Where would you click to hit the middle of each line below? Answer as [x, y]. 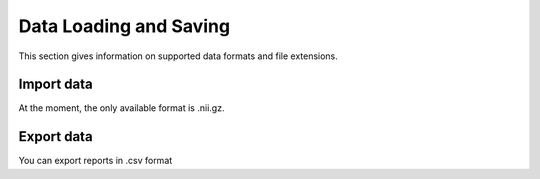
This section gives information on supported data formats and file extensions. [178, 56]
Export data [56, 136]
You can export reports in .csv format [95, 161]
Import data [56, 84]
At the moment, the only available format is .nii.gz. [121, 108]
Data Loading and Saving [124, 26]
